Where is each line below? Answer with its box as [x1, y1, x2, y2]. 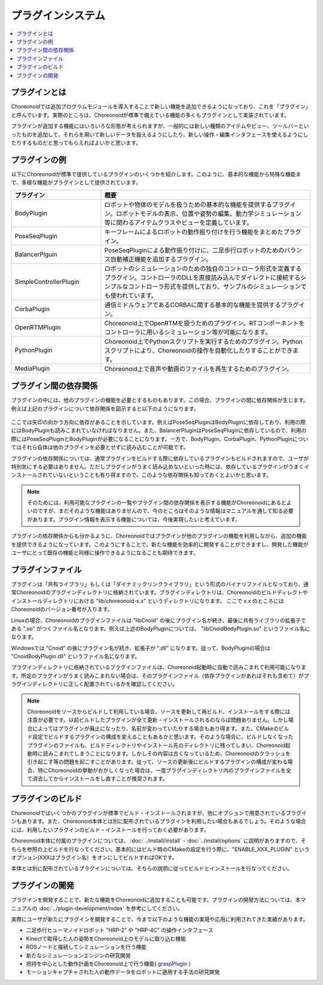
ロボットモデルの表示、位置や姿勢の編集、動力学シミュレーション [115, 209, 301, 218]
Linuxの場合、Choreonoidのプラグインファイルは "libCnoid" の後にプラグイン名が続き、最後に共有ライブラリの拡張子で [11, 616, 306, 624]
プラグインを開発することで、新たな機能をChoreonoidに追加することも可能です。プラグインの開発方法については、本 [11, 896, 301, 904]
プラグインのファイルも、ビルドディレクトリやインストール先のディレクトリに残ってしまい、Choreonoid [27, 741, 285, 749]
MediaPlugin [14, 364, 50, 372]
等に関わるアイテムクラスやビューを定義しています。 [104, 218, 253, 227]
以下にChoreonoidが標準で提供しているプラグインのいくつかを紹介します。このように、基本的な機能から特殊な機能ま [11, 171, 301, 178]
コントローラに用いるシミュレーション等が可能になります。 [104, 328, 272, 336]
